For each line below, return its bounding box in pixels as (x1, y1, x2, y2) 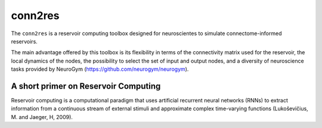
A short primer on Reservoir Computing (11, 81, 161, 91)
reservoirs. (11, 38, 38, 45)
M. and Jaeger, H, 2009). (11, 113, 73, 120)
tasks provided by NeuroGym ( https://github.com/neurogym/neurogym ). (11, 65, 189, 73)
